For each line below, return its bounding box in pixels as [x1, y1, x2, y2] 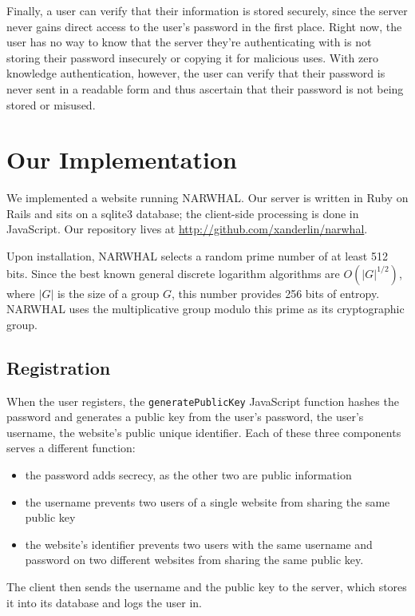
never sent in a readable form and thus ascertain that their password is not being [6, 80, 404, 97]
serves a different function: [6, 439, 136, 456]
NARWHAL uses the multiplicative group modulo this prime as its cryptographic [6, 300, 405, 317]
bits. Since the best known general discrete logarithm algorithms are [6, 264, 340, 281]
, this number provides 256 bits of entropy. [171, 284, 380, 301]
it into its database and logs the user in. [6, 594, 202, 610]
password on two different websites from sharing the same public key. [25, 551, 364, 568]
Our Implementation [6, 143, 237, 176]
